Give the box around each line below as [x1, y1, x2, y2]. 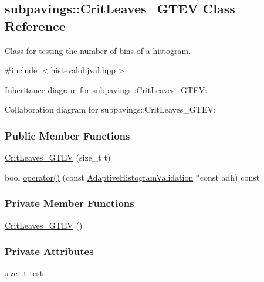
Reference [5, 16, 66, 35]
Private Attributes [5, 244, 94, 259]
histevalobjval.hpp [50, 64, 116, 76]
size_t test [5, 267, 43, 279]
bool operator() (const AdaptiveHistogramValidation [5, 171, 194, 183]
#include [5, 64, 38, 76]
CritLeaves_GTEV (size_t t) [5, 151, 111, 164]
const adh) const [199, 171, 260, 183]
